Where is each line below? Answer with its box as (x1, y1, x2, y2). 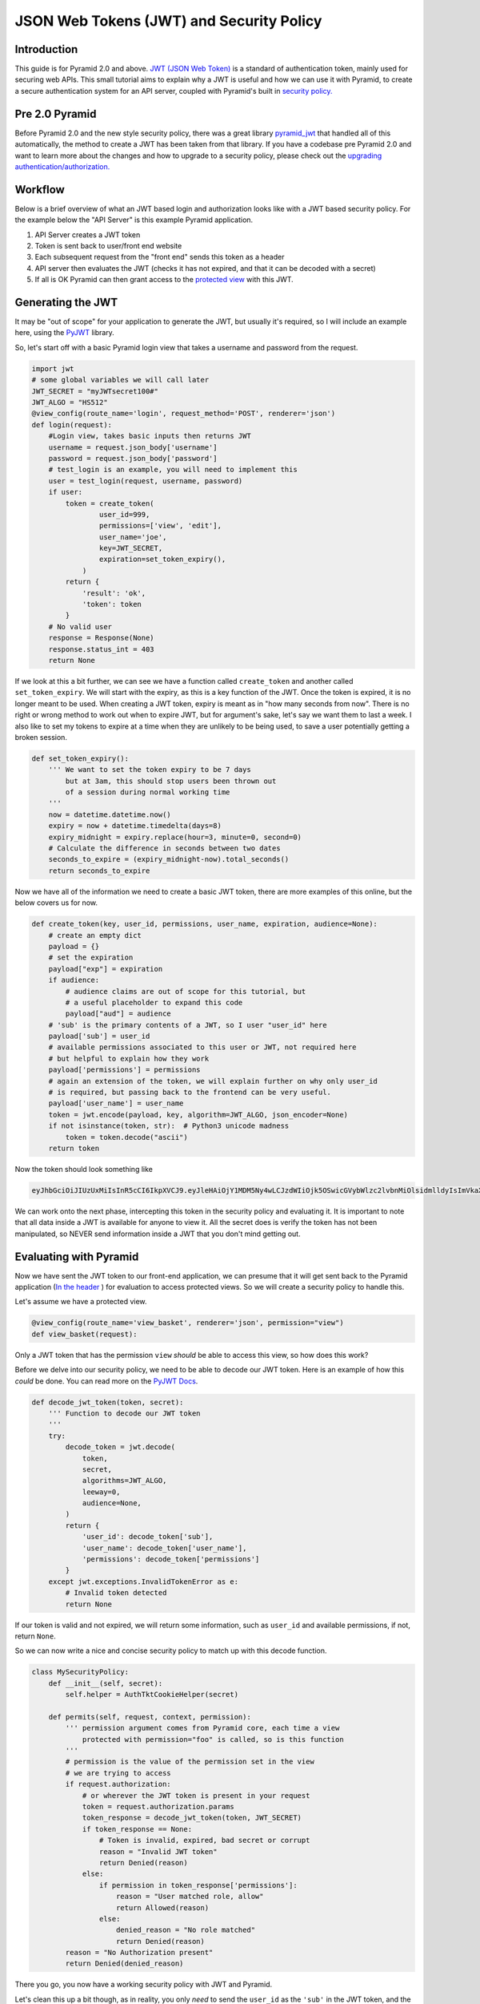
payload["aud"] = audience (65, 1009, 171, 1018)
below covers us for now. (14, 898, 98, 907)
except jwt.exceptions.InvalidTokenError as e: (48, 1577, 239, 1586)
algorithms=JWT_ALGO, (82, 1476, 167, 1485)
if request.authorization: (65, 1780, 171, 1789)
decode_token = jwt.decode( (65, 1443, 176, 1452)
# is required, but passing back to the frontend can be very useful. (48, 1088, 332, 1097)
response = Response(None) (48, 633, 155, 643)
